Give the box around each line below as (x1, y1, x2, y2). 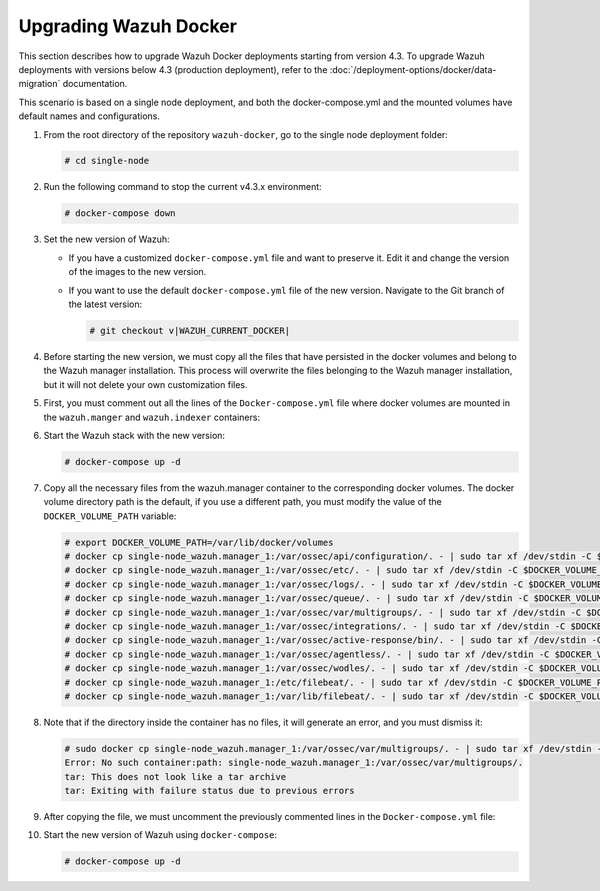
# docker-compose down (64, 208, 176, 219)
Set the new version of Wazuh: (43, 233, 170, 245)
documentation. (62, 78, 128, 90)
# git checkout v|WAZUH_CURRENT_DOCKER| (89, 325, 290, 336)
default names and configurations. (18, 110, 160, 122)
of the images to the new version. (68, 266, 207, 278)
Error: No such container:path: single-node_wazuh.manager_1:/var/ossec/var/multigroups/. (64, 757, 524, 769)
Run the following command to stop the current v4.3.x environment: (43, 181, 322, 193)
